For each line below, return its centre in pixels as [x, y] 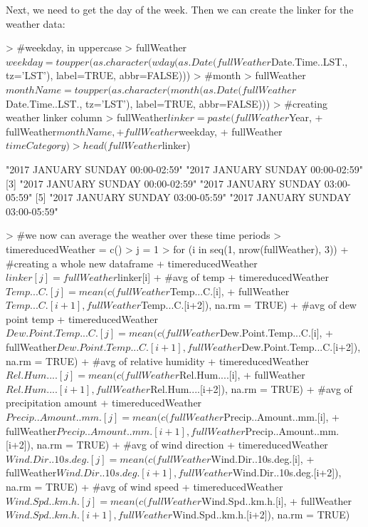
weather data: [36, 23]
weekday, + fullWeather [230, 131]
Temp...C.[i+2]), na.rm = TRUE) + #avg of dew [248, 305]
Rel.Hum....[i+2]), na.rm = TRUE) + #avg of [251, 388]
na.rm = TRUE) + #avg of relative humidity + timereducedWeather [157, 360]
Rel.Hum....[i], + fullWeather [242, 375]
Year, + [306, 117]
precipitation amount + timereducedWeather [104, 403]
